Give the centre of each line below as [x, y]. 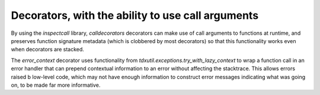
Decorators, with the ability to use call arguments [135, 15]
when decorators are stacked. [47, 50]
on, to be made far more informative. [56, 85]
